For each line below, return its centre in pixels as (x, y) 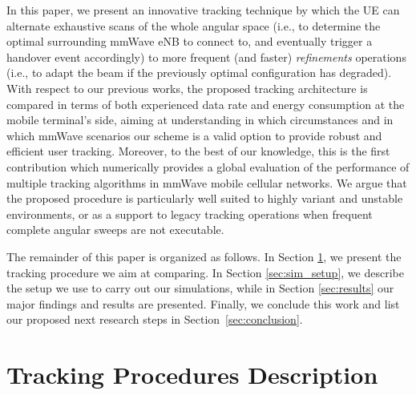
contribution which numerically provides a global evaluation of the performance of (208, 166)
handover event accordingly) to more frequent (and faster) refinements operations (206, 56)
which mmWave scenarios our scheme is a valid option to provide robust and (194, 135)
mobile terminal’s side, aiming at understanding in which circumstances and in (200, 120)
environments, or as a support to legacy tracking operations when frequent (190, 214)
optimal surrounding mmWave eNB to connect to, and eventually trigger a (190, 41)
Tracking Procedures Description (192, 375)
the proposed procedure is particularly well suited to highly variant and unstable (205, 198)
